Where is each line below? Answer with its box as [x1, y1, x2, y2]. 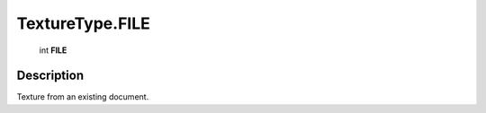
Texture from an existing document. [16, 91, 149, 102]
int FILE [39, 45, 67, 56]
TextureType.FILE [16, 13, 150, 33]
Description [16, 68, 85, 83]
